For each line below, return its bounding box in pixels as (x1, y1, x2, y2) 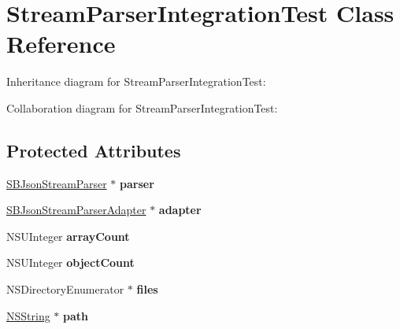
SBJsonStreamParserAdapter (6, 201, 146, 218)
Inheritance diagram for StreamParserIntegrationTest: (6, 73, 266, 90)
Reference (6, 28, 116, 60)
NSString (6, 307, 50, 323)
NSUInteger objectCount (6, 254, 135, 271)
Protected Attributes (6, 138, 181, 162)
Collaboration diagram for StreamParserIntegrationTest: (6, 99, 278, 116)
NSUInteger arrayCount (6, 227, 130, 244)
